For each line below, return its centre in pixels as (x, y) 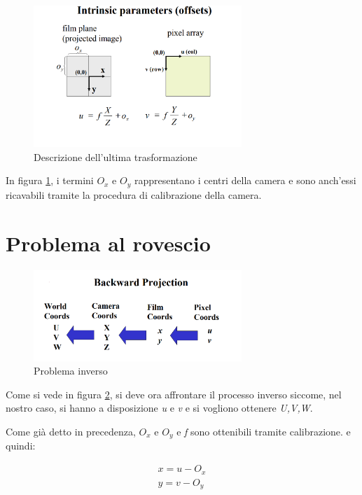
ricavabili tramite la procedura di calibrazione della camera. (134, 194)
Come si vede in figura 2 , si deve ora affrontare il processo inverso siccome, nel (174, 394)
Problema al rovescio (108, 243)
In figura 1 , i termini (50, 180)
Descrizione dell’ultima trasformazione (116, 156)
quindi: (21, 446)
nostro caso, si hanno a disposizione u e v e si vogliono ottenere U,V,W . (159, 408)
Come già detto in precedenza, (71, 431)
